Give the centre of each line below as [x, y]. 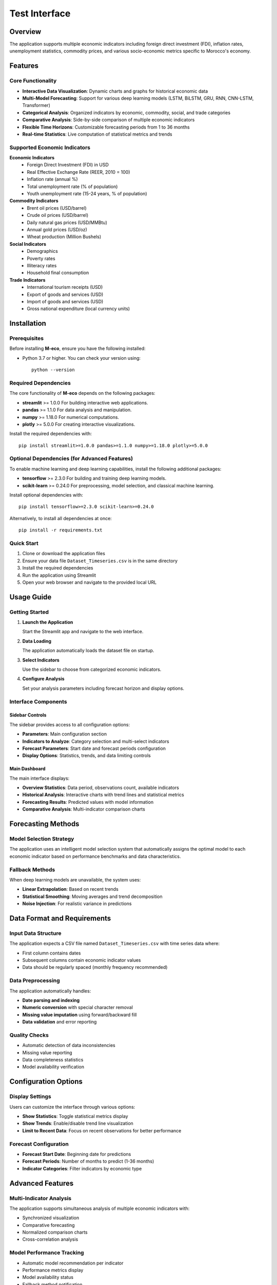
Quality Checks [29, 1035]
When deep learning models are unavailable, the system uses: [75, 879]
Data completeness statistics [53, 1060]
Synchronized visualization [51, 1218]
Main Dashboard [27, 769]
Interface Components [38, 702]
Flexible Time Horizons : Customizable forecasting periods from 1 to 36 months [106, 127]
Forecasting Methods [44, 824]
